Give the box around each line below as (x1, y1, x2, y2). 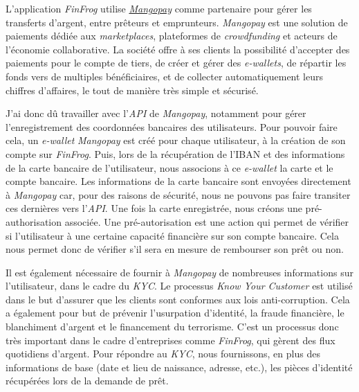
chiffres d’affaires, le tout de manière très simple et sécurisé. (6, 82, 259, 97)
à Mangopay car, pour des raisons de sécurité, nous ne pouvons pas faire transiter (6, 187, 351, 202)
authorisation (6, 214, 62, 229)
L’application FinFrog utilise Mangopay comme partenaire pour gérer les (6, 1, 312, 15)
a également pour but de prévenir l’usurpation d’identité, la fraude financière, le (6, 305, 344, 320)
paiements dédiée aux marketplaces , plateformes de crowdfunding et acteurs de (6, 28, 338, 43)
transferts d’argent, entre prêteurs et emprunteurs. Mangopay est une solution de (6, 15, 348, 29)
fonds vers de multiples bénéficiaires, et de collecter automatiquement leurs (6, 69, 324, 83)
